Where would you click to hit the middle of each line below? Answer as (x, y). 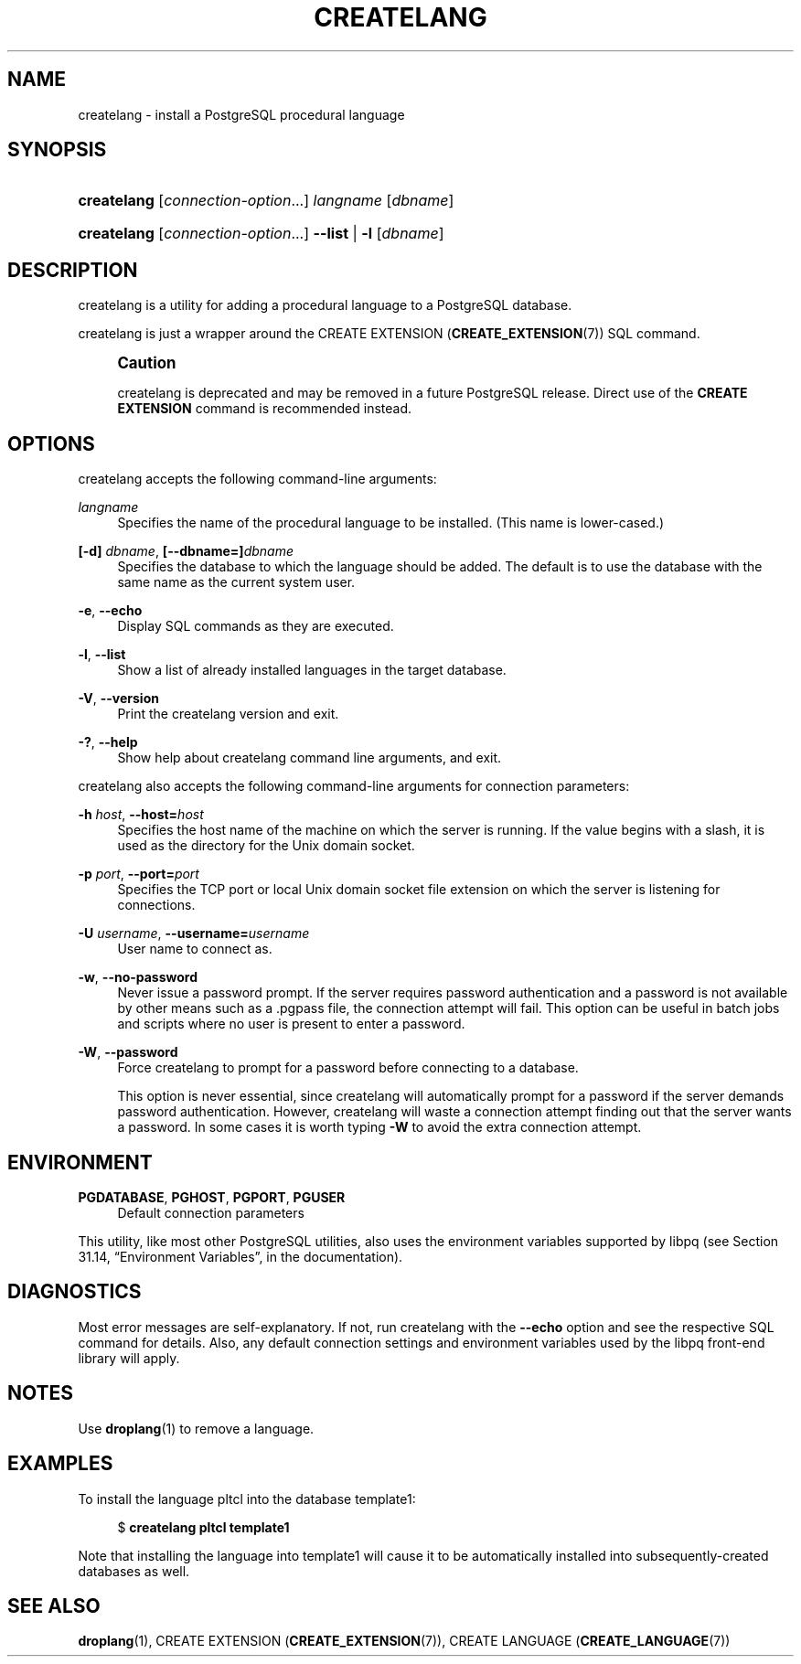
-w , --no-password (138, 977)
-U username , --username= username (194, 933)
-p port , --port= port (139, 874)
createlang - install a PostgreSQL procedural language (241, 114)
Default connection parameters (211, 1212)
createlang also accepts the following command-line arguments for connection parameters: (354, 786)
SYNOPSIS (57, 150)
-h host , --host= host (141, 815)
